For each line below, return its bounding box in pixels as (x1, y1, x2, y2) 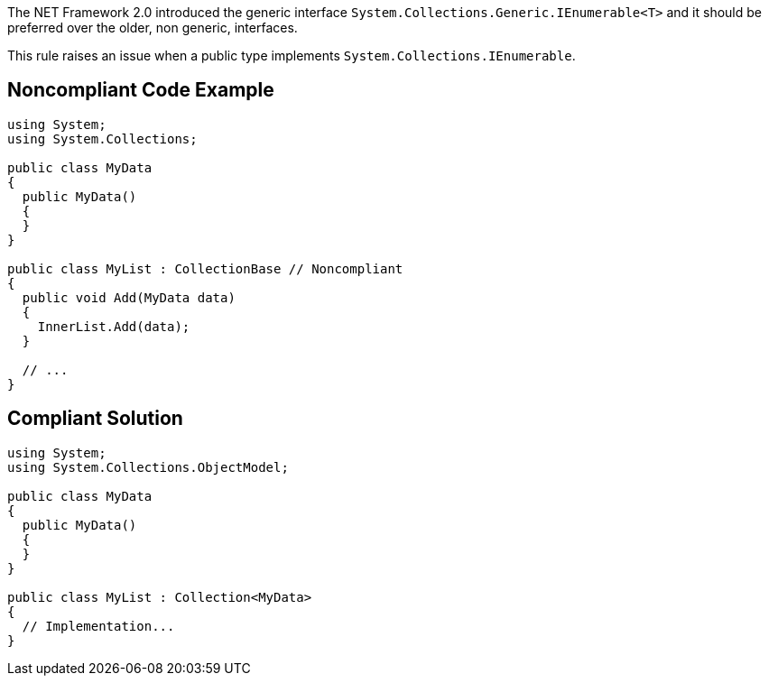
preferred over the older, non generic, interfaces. (7, 20, 298, 35)
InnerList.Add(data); (37, 318, 190, 334)
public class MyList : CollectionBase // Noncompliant (7, 261, 403, 276)
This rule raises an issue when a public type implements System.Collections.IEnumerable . (7, 48, 576, 63)
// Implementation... (22, 618, 175, 633)
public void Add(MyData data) (22, 290, 236, 305)
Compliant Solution (7, 407, 183, 430)
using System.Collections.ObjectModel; (7, 459, 289, 475)
